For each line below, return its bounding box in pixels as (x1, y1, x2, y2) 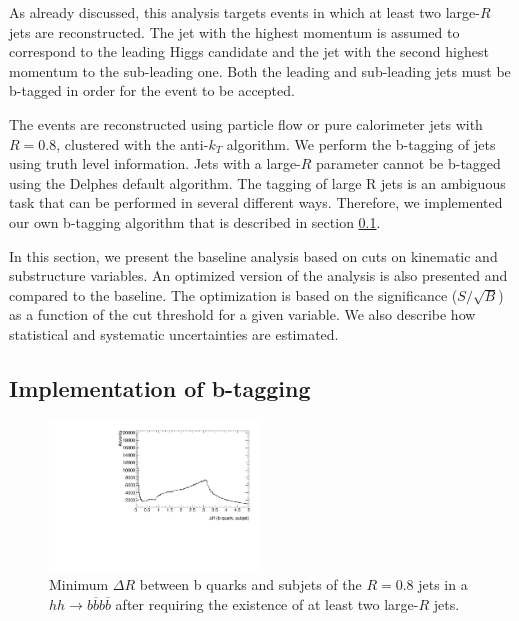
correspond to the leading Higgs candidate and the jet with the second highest (9, 41, 489, 62)
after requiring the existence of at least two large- (115, 593, 419, 614)
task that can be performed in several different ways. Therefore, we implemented (9, 192, 503, 213)
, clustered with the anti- (56, 133, 209, 154)
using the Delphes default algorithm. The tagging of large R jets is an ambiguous (9, 172, 506, 193)
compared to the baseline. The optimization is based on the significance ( (9, 284, 458, 305)
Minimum (49, 574, 109, 595)
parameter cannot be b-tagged (316, 153, 501, 174)
